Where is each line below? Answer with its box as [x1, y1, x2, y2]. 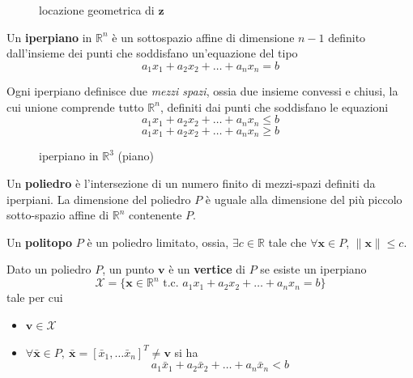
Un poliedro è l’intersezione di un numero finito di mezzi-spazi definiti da [6, 174, 376, 191]
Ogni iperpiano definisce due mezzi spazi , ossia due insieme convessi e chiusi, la [6, 83, 398, 100]
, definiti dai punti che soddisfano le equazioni [160, 98, 389, 115]
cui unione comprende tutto [6, 98, 144, 115]
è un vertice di [168, 261, 245, 278]
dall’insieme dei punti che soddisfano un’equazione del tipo [6, 45, 298, 62]
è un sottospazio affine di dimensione [112, 28, 295, 45]
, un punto [102, 261, 155, 278]
